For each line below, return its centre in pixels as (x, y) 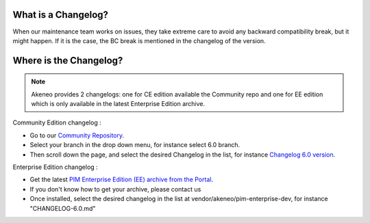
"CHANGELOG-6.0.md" (63, 208)
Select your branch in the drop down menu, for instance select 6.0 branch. (135, 145)
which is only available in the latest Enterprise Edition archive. (118, 104)
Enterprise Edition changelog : (56, 167)
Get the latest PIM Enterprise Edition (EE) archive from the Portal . (122, 180)
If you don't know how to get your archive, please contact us (115, 189)
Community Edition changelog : (57, 122)
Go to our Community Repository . (77, 135)
